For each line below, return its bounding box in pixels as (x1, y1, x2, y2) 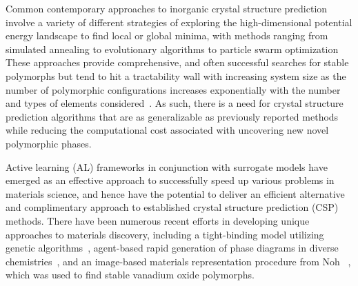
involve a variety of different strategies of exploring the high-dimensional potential (6, 14, 352, 29)
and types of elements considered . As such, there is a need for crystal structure (6, 96, 344, 110)
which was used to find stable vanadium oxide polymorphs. (6, 267, 255, 282)
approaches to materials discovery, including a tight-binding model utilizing (6, 227, 324, 241)
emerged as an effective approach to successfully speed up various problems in (6, 173, 335, 187)
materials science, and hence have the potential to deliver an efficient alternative (6, 186, 345, 201)
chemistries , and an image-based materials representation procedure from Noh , (6, 254, 351, 268)
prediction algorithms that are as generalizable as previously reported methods (6, 109, 339, 123)
